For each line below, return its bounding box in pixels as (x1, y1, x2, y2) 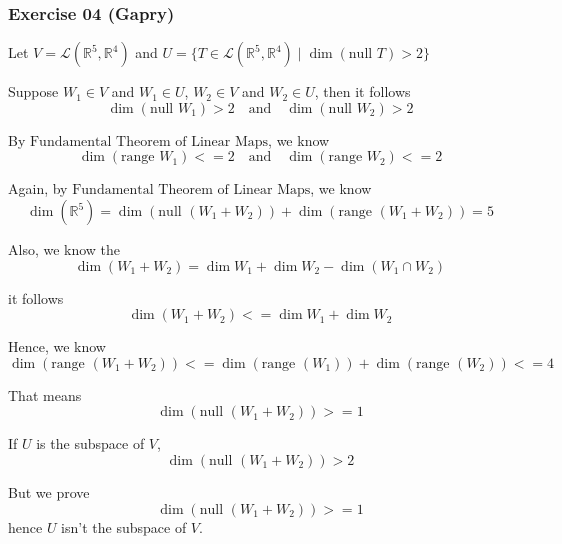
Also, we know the (8, 239, 121, 259)
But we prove (8, 481, 90, 502)
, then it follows (314, 81, 411, 102)
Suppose (8, 81, 59, 102)
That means (8, 384, 82, 405)
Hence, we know (8, 336, 106, 357)
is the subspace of (36, 433, 145, 454)
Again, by (8, 178, 68, 199)
